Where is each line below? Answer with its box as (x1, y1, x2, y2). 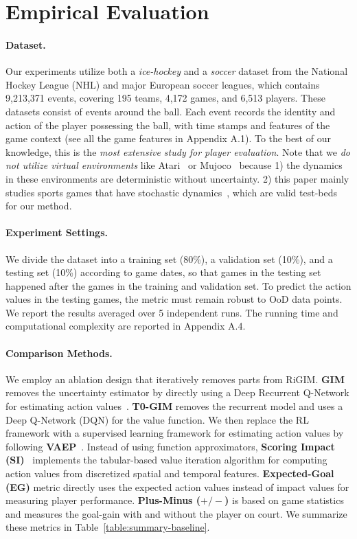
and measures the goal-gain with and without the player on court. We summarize (5, 506, 347, 520)
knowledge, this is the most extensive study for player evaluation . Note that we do (5, 144, 351, 159)
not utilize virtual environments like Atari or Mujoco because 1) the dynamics (5, 158, 343, 172)
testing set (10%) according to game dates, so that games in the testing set (5, 265, 321, 279)
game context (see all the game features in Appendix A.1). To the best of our (5, 131, 331, 146)
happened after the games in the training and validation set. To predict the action (5, 278, 352, 293)
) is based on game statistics (224, 493, 344, 507)
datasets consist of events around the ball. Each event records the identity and (5, 104, 336, 118)
